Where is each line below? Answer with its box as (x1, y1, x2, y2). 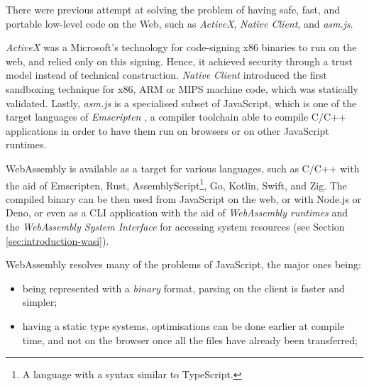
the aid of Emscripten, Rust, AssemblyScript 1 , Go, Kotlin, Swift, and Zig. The (6, 175, 347, 192)
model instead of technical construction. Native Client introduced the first (6, 67, 328, 82)
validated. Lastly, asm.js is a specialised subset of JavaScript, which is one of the (6, 95, 357, 110)
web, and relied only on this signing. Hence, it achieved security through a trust (6, 53, 353, 68)
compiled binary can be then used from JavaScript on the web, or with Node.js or (6, 191, 362, 206)
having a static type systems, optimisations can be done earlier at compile (22, 318, 345, 333)
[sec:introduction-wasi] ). (6, 233, 109, 248)
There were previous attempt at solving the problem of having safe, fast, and (6, 2, 341, 16)
